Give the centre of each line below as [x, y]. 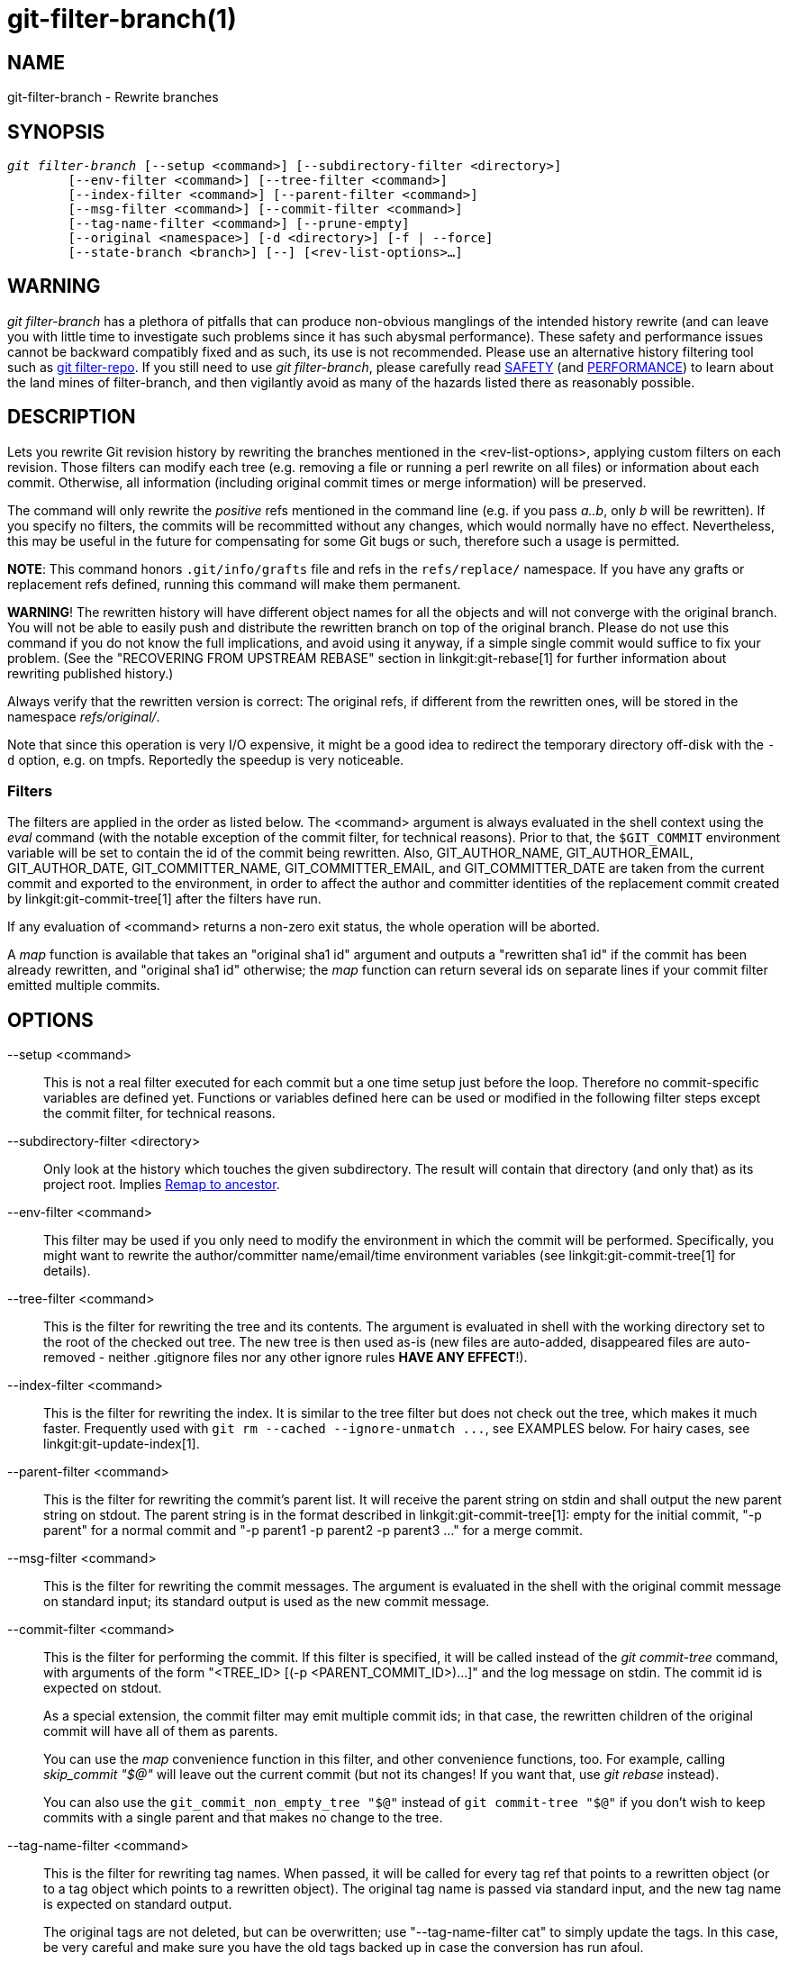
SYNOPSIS [56, 132]
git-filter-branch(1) [122, 19]
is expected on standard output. [138, 1904]
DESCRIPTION [72, 417]
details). [67, 1271]
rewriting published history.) [91, 673]
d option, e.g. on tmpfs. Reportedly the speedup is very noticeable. [206, 759]
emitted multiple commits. [84, 986]
